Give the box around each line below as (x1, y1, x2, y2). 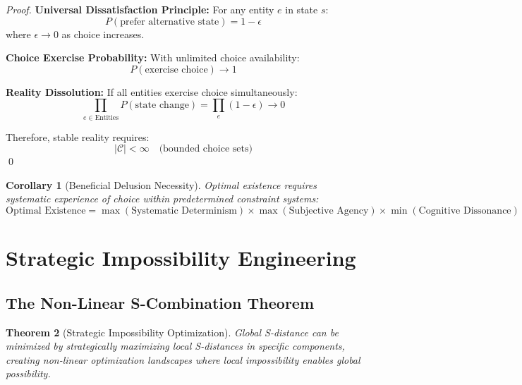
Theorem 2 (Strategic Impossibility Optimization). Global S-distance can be (6, 324, 339, 339)
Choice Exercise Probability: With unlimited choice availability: (6, 50, 300, 65)
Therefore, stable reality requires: (6, 129, 150, 144)
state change (135, 100, 189, 111)
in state (285, 2, 318, 16)
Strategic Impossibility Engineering (6, 243, 356, 272)
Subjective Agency (289, 206, 369, 216)
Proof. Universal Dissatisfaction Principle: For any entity (6, 2, 274, 16)
